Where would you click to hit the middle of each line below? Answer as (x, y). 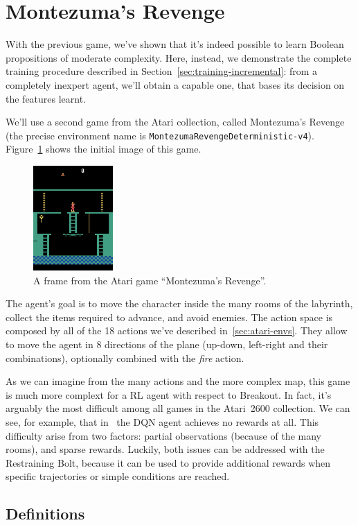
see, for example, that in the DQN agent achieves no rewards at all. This (162, 422)
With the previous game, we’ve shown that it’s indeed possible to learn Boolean (175, 44)
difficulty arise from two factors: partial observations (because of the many (163, 435)
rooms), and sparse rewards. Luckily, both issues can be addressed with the (165, 449)
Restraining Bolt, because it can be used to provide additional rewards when (168, 462)
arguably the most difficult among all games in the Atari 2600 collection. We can (178, 408)
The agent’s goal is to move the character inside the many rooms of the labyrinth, (179, 303)
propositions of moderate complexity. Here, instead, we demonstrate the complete (179, 57)
